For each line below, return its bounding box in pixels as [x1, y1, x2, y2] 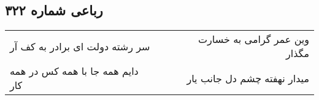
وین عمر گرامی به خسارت [198, 32, 309, 47]
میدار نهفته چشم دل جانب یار [186, 71, 309, 85]
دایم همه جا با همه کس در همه [10, 64, 139, 79]
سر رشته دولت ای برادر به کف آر [10, 39, 150, 53]
